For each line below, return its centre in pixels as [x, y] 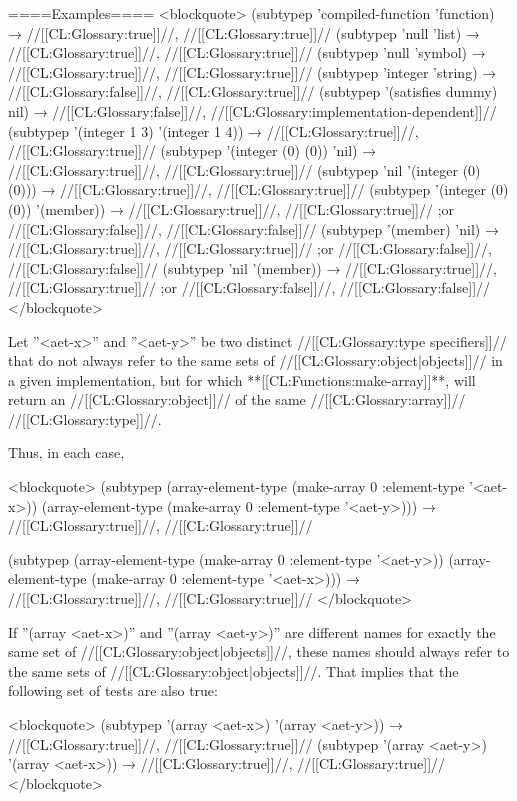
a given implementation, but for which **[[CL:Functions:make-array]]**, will [242, 379]
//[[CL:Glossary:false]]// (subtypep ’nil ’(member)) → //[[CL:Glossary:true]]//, [252, 267]
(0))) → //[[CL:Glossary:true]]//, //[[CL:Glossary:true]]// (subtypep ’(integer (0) [258, 189]
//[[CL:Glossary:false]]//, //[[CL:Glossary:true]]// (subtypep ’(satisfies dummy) [253, 91]
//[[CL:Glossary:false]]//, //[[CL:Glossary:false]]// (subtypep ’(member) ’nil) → [253, 228]
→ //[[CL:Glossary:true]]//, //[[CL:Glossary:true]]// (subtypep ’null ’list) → [244, 32]
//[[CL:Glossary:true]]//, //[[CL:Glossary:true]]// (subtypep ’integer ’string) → [252, 71]
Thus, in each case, [66, 452]
